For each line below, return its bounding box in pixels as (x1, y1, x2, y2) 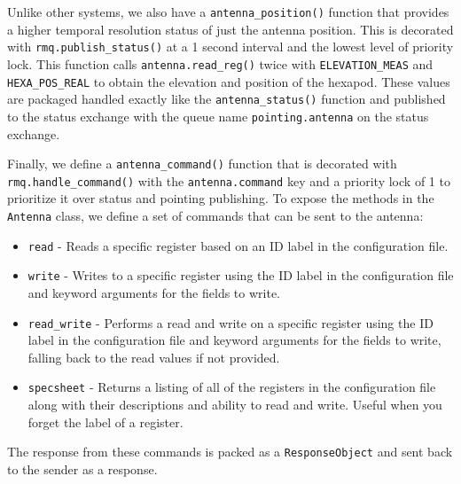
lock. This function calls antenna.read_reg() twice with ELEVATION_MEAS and (7, 54, 434, 73)
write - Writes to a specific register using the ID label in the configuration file (27, 266, 454, 285)
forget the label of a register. (27, 412, 184, 431)
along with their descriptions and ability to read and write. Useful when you (27, 395, 442, 414)
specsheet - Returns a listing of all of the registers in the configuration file (27, 378, 436, 396)
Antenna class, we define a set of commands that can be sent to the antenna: (7, 207, 424, 225)
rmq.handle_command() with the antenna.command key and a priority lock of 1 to (7, 171, 450, 190)
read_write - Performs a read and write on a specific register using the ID (27, 313, 434, 332)
